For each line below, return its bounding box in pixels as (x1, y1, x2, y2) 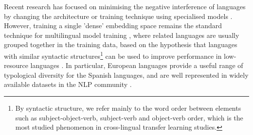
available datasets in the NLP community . (4, 79, 132, 89)
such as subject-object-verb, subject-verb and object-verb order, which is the (15, 112, 243, 122)
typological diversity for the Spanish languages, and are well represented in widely (4, 69, 249, 80)
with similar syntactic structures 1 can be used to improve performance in (4, 49, 222, 61)
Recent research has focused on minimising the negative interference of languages (4, 1, 246, 11)
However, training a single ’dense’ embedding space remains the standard (4, 20, 222, 31)
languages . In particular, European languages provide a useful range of (30, 60, 243, 70)
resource (4, 60, 28, 70)
